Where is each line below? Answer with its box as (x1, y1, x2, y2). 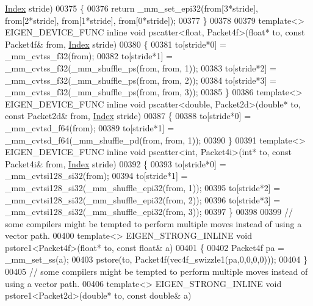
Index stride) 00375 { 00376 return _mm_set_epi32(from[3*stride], (5, 2, 259, 14)
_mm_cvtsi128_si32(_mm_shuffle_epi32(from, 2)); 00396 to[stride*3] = (5, 193, 281, 206)
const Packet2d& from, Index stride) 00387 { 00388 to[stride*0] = (5, 109, 251, 122)
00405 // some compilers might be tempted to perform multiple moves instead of (5, 265, 308, 278)
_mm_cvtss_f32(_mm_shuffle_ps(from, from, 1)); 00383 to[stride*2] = (5, 61, 276, 74)
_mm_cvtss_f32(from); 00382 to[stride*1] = (5, 49, 173, 62)
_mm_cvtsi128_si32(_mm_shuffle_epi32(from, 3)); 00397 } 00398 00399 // (5, 205, 293, 218)
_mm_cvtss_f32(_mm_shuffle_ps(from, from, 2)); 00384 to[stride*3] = (5, 73, 276, 86)
